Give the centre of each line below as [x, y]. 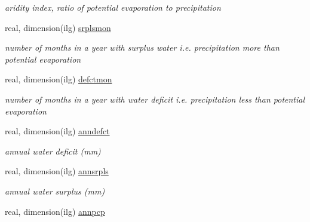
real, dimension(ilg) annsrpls [57, 171]
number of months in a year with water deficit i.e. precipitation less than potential [155, 99]
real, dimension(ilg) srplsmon [58, 27]
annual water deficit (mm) [53, 151]
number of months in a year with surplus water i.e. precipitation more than [142, 47]
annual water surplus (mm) [55, 191]
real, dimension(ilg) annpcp [55, 211]
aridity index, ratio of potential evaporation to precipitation [113, 7]
